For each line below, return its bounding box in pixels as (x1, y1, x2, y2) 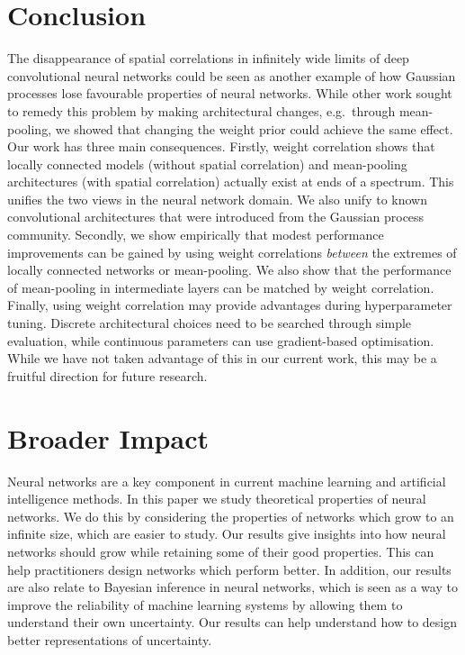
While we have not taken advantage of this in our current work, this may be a (7, 349, 437, 368)
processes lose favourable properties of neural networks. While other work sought (7, 84, 452, 103)
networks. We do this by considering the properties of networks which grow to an (7, 506, 454, 525)
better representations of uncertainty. (7, 630, 212, 649)
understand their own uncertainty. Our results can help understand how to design (7, 613, 458, 632)
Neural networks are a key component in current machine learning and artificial (7, 471, 446, 490)
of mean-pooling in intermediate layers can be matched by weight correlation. (7, 277, 434, 296)
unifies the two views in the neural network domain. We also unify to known (7, 189, 427, 208)
